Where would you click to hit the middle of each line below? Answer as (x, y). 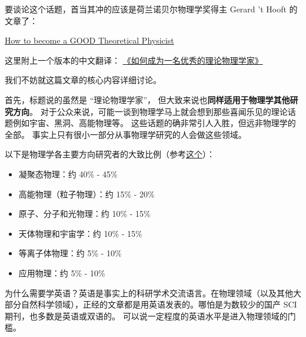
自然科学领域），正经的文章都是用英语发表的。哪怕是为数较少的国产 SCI (159, 304)
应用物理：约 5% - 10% (62, 272)
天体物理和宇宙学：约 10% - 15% (80, 233)
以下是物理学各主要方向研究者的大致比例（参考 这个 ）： (110, 154)
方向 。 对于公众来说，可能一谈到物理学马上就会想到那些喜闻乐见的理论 (150, 111)
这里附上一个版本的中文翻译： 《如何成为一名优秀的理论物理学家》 (134, 60)
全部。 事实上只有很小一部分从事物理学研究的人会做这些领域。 (126, 134)
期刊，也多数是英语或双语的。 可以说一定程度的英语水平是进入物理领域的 (146, 315)
